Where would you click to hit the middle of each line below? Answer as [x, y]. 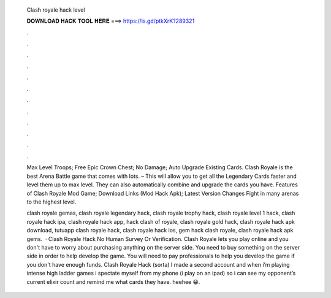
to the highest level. [51, 202]
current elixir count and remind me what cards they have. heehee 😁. [113, 281]
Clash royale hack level [56, 10]
